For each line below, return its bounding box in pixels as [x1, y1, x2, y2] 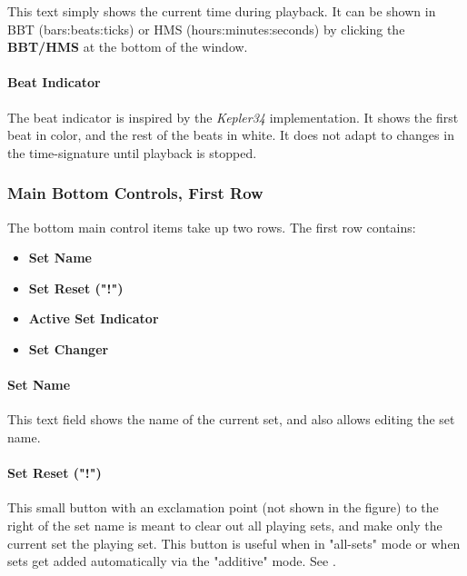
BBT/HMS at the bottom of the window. [7, 37, 248, 56]
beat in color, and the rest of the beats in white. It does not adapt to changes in [7, 125, 454, 144]
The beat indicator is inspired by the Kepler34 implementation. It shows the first [7, 107, 459, 126]
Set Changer [28, 339, 109, 358]
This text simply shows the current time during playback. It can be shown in [7, 2, 436, 20]
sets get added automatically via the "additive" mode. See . [7, 551, 336, 571]
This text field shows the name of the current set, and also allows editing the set [7, 410, 455, 429]
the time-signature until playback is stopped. [7, 143, 257, 162]
